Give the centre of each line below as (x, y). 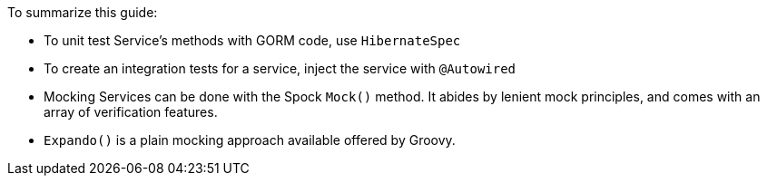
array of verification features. (131, 112)
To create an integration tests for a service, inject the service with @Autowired (280, 68)
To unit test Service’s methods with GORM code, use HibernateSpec (252, 40)
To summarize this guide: (83, 12)
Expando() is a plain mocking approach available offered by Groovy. (250, 140)
